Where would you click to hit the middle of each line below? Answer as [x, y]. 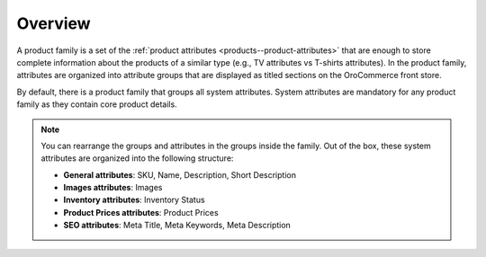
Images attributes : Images [113, 188]
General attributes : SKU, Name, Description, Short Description [180, 174]
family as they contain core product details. [97, 104]
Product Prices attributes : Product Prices [141, 212]
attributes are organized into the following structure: [137, 158]
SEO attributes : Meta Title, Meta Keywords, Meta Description [177, 226]
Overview [54, 23]
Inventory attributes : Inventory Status [135, 200]
